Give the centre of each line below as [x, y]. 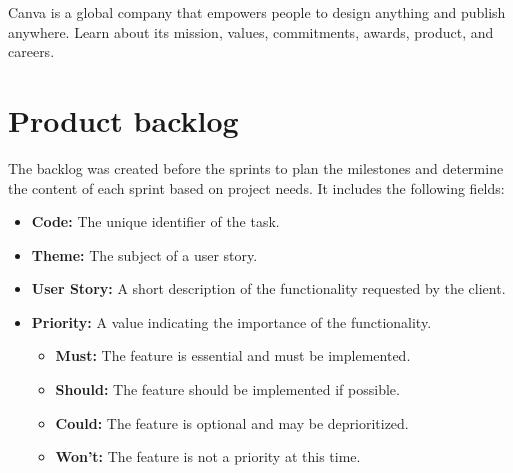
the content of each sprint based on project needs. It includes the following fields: [256, 187]
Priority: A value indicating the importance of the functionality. [231, 321]
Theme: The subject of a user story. [144, 254]
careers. [31, 51]
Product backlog [123, 119]
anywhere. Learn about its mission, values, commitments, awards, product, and [251, 31]
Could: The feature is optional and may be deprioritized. [232, 422]
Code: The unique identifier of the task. [155, 221]
